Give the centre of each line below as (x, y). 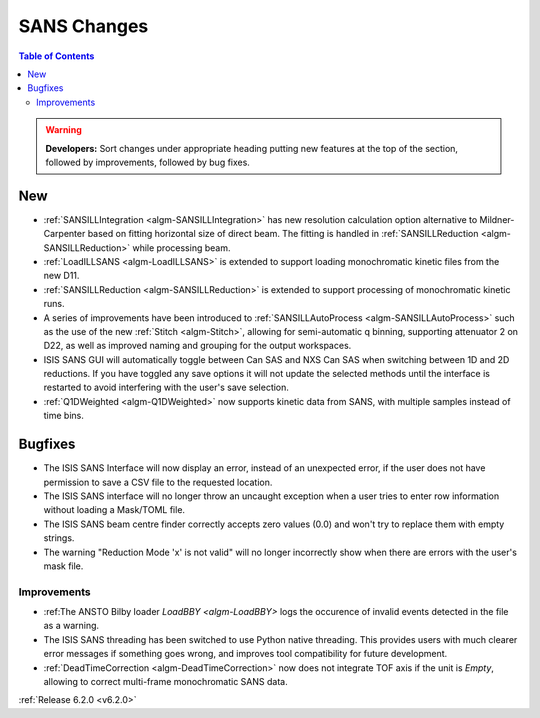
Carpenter (64, 234)
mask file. (63, 566)
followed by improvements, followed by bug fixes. (147, 162)
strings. (59, 538)
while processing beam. (181, 247)
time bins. (63, 416)
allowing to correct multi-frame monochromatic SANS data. (166, 681)
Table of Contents (56, 56)
